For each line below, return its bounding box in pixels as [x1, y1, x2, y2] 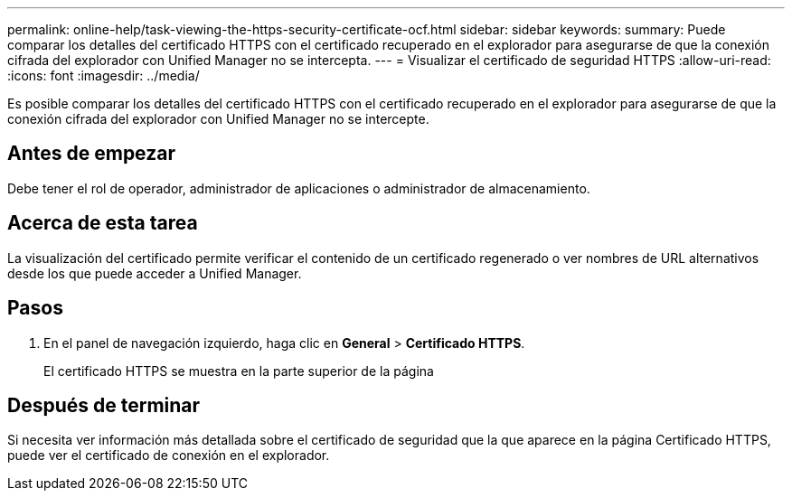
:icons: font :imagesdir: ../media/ [7, 68, 200, 83]
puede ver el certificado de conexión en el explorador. [7, 447, 330, 464]
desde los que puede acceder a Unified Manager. [7, 265, 302, 281]
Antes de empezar [7, 142, 175, 165]
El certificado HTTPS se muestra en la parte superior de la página [43, 362, 434, 379]
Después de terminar [7, 393, 201, 417]
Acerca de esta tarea [7, 211, 198, 235]
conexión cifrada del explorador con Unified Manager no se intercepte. [7, 111, 429, 127]
